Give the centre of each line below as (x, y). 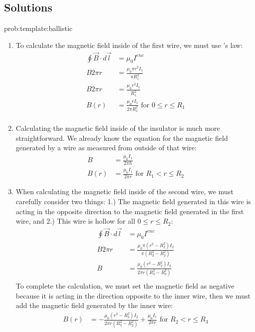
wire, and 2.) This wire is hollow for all (75, 221)
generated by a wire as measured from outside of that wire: (106, 148)
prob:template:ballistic (38, 28)
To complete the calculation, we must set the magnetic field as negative (125, 286)
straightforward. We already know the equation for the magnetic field (122, 138)
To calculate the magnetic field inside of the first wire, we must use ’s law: (129, 45)
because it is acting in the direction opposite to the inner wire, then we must (133, 295)
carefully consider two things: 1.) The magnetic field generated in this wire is (133, 201)
